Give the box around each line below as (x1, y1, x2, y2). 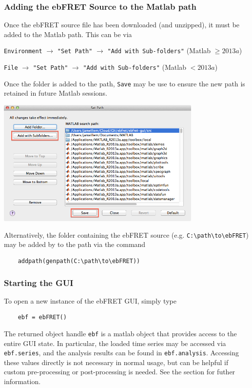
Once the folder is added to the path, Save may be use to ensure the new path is (4, 78, 245, 88)
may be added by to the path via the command (4, 239, 146, 249)
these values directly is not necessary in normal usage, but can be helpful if (4, 357, 229, 367)
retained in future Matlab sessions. (4, 88, 107, 98)
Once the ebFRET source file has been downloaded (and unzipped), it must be (4, 20, 240, 30)
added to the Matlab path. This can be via (4, 29, 132, 39)
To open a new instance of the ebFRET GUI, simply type (4, 295, 176, 306)
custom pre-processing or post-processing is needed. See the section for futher (4, 367, 235, 377)
